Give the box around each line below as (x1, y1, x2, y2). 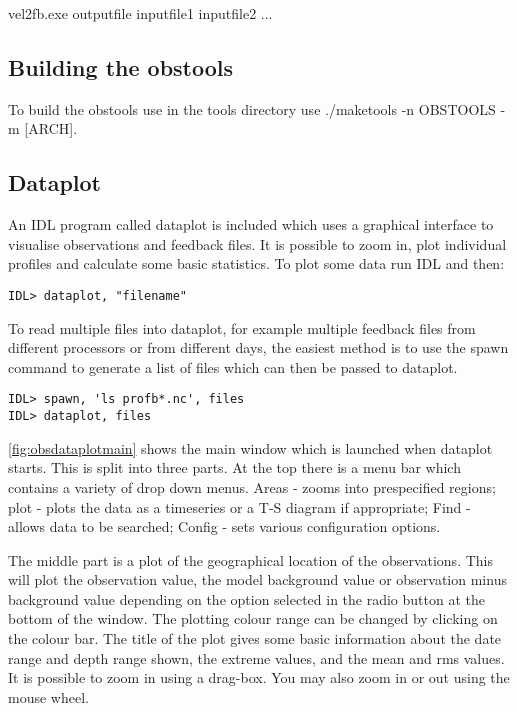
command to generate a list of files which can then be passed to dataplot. (8, 356, 458, 377)
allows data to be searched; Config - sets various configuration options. (8, 516, 441, 537)
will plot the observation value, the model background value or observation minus (8, 569, 507, 590)
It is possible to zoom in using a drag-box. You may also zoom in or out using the (8, 667, 510, 688)
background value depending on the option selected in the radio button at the (8, 588, 485, 609)
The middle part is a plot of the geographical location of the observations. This (8, 549, 493, 570)
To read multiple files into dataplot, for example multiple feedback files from (8, 317, 476, 338)
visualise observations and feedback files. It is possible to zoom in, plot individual (8, 233, 507, 254)
